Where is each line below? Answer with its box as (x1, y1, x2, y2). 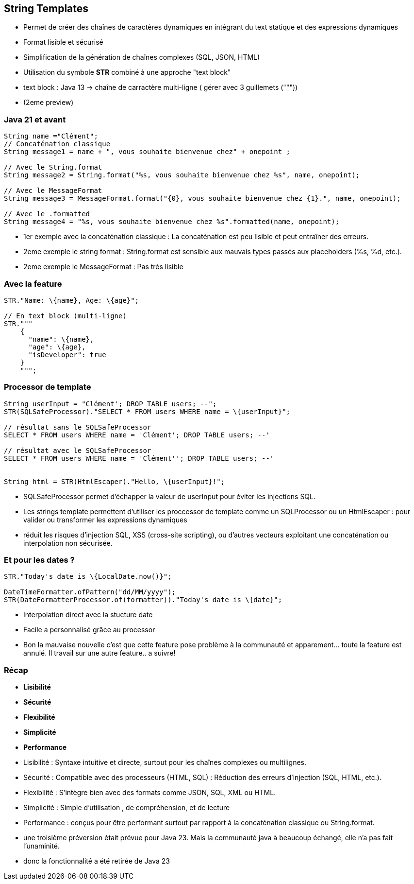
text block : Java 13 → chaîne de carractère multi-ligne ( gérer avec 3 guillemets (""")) (23, 83, 298, 92)
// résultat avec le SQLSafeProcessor (4, 446, 151, 454)
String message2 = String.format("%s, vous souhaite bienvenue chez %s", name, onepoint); (4, 171, 360, 179)
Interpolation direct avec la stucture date (23, 610, 153, 619)
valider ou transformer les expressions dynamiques (23, 515, 187, 524)
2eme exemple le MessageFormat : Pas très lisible (23, 262, 183, 271)
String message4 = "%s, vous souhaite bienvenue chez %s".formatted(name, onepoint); (4, 218, 340, 226)
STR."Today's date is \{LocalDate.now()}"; (4, 572, 172, 581)
